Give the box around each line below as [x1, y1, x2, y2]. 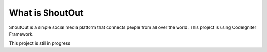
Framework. [9, 31, 34, 37]
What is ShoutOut [9, 7, 84, 18]
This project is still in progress [9, 40, 71, 46]
